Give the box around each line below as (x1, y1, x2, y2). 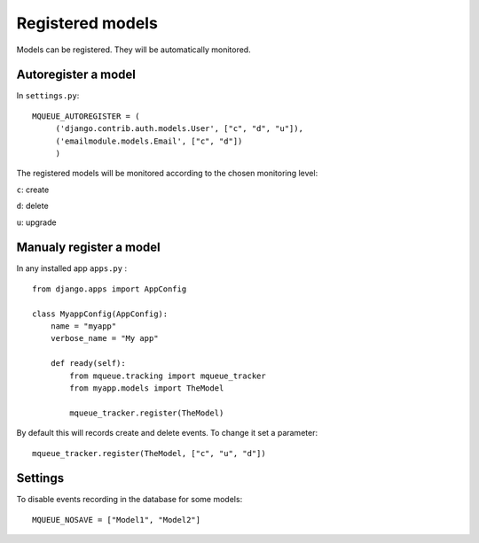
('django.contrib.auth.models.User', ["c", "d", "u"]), (55, 124, 303, 134)
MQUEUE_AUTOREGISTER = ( (32, 111, 140, 121)
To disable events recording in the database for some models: (16, 494, 243, 505)
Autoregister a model (16, 67, 137, 82)
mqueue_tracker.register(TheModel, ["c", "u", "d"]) (32, 448, 266, 458)
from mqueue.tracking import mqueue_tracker (69, 370, 266, 381)
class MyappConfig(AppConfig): (32, 308, 169, 319)
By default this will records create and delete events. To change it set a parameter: (16, 428, 318, 438)
